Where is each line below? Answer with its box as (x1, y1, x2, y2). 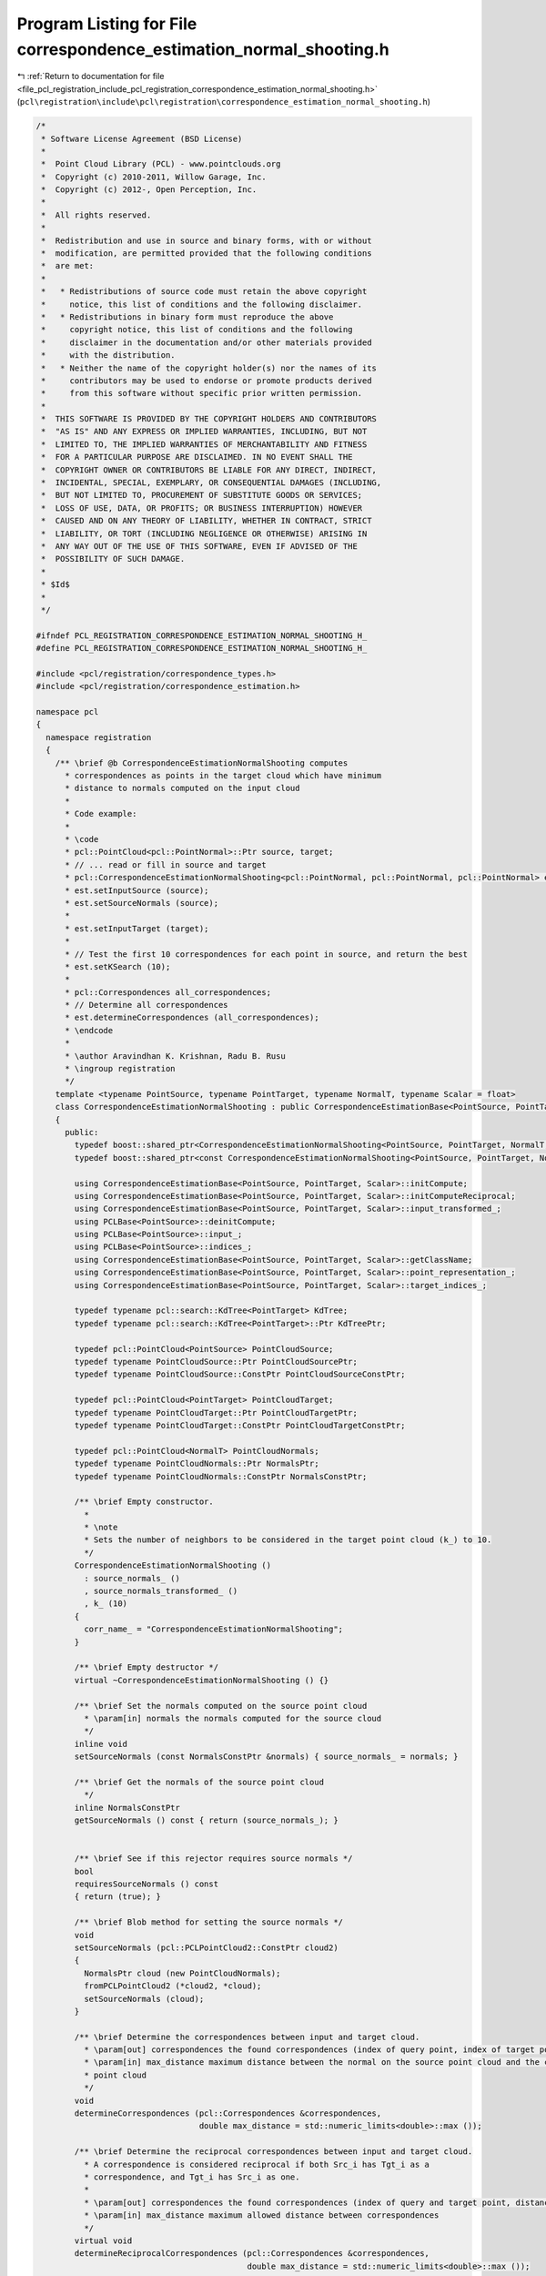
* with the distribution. (41, 351, 177, 361)
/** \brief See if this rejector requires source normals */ (74, 1854, 353, 1864)
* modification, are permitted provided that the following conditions (41, 249, 372, 259)
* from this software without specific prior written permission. (41, 388, 363, 399)
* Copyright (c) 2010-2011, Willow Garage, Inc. (41, 171, 268, 182)
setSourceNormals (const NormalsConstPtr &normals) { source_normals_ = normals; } (74, 1752, 459, 1762)
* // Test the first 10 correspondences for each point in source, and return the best (65, 949, 469, 960)
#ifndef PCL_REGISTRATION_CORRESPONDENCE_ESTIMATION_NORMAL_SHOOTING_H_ (35, 630, 368, 641)
